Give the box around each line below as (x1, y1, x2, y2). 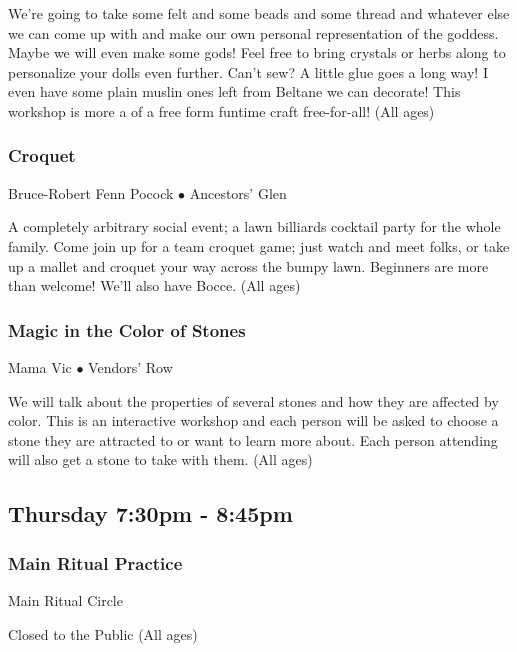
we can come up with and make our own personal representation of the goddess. (8, 22, 499, 43)
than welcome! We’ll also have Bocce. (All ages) (8, 275, 301, 296)
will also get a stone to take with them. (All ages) (8, 449, 313, 470)
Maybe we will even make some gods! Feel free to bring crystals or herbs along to (8, 42, 506, 63)
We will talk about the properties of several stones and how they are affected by (8, 390, 499, 411)
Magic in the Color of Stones (8, 317, 246, 342)
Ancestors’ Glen (189, 182, 287, 203)
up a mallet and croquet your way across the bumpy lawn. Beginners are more (8, 255, 489, 276)
